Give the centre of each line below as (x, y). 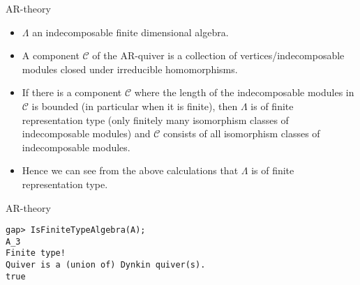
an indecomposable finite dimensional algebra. (130, 32)
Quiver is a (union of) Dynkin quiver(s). (106, 265)
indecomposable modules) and (86, 133)
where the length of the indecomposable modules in (244, 92)
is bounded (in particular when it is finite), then (135, 106)
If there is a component (72, 92)
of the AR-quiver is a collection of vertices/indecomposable (218, 55)
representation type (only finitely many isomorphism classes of (155, 120)
